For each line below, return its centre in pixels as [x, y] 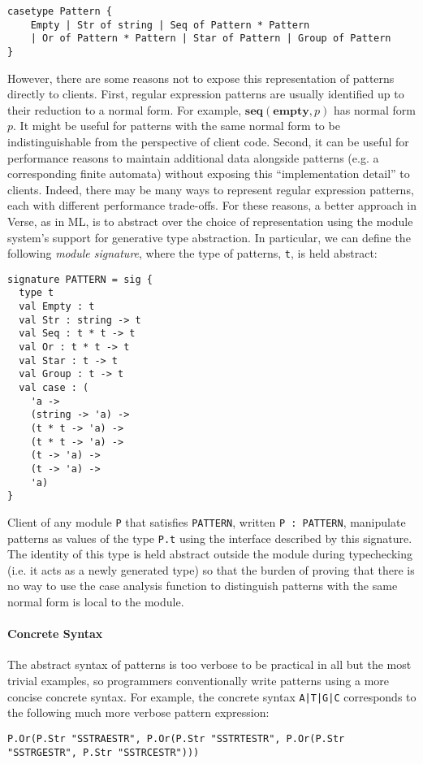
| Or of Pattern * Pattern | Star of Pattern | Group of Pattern [211, 39]
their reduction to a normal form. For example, [125, 109]
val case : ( [54, 388]
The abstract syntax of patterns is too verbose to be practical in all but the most [209, 664]
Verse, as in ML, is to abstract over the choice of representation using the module [210, 221]
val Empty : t [57, 307]
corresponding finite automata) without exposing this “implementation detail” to [209, 174]
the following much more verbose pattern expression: [138, 712]
